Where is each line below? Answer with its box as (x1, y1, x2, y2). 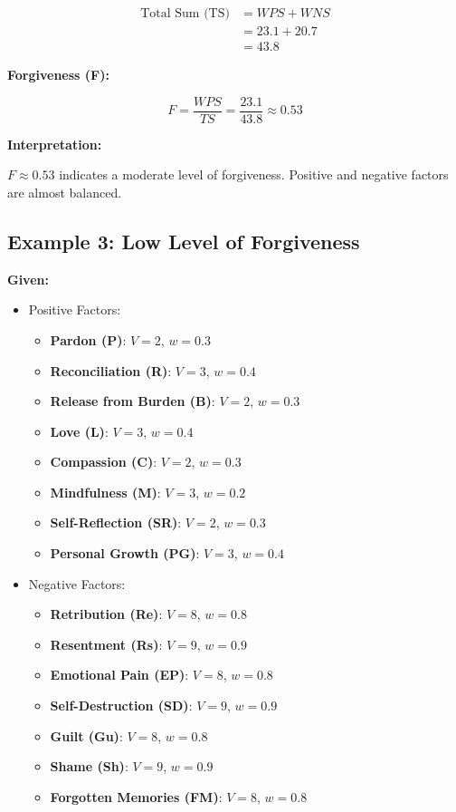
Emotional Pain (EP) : (50, 665, 189, 684)
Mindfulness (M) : (50, 482, 161, 501)
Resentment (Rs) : (50, 634, 163, 653)
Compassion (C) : (50, 452, 157, 471)
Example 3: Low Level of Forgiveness (7, 227, 360, 255)
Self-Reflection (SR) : (50, 513, 182, 532)
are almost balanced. (7, 182, 122, 201)
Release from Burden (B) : (50, 391, 215, 411)
